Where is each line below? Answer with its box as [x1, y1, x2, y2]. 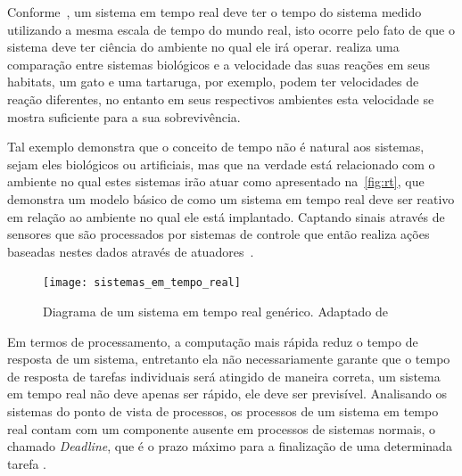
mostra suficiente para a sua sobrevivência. [7, 107, 241, 126]
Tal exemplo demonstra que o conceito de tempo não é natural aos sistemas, [7, 137, 425, 156]
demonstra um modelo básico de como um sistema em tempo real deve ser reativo [7, 189, 455, 208]
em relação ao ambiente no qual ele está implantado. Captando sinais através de [7, 207, 445, 226]
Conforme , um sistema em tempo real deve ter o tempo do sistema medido [7, 3, 422, 21]
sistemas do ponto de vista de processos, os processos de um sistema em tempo [7, 401, 439, 420]
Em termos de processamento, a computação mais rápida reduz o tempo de [7, 332, 418, 350]
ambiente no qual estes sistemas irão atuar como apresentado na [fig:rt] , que [7, 172, 425, 191]
